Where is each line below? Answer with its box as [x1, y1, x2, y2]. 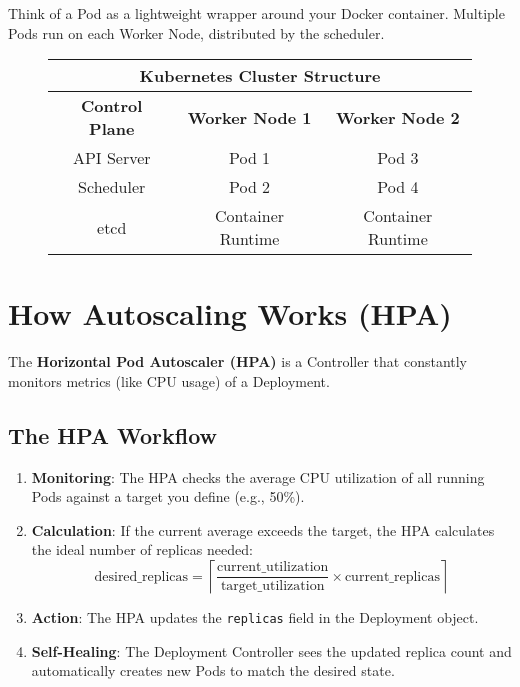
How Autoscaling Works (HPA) [8, 293, 452, 334]
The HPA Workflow [8, 419, 218, 450]
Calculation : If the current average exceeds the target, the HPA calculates [31, 519, 495, 540]
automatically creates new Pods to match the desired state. [31, 660, 395, 681]
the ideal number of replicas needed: [31, 539, 253, 560]
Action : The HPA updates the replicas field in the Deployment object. [31, 607, 479, 628]
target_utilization [220, 579, 325, 594]
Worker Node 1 [187, 105, 312, 129]
